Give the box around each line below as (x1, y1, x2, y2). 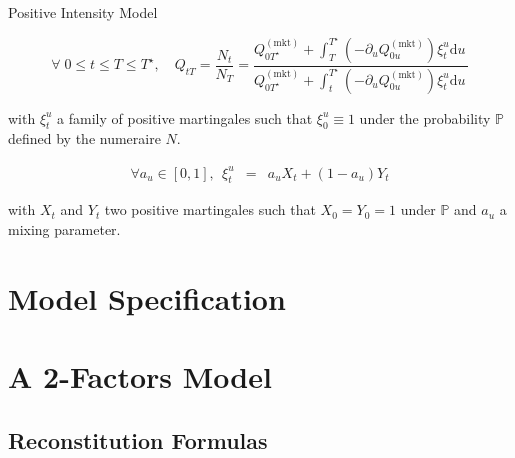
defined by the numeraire (8, 128, 161, 149)
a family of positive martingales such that (57, 107, 313, 128)
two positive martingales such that (104, 199, 316, 220)
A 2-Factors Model (8, 356, 272, 397)
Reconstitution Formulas (8, 424, 268, 455)
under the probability (359, 107, 491, 128)
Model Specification (8, 277, 286, 318)
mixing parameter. (8, 218, 121, 239)
